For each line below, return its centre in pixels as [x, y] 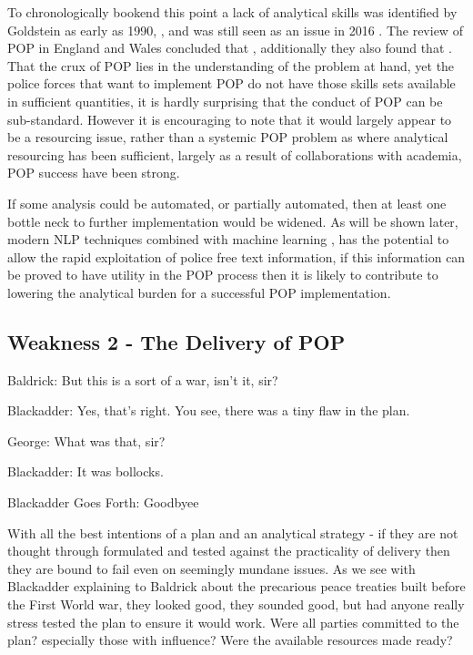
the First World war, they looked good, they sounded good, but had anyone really [236, 604]
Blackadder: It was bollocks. [86, 471]
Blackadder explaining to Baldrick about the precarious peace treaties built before [236, 586]
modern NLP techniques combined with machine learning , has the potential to [228, 239]
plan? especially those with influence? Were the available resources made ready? [230, 640]
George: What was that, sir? [86, 440]
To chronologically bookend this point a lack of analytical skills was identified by [232, 12]
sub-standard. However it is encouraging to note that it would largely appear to [230, 119]
